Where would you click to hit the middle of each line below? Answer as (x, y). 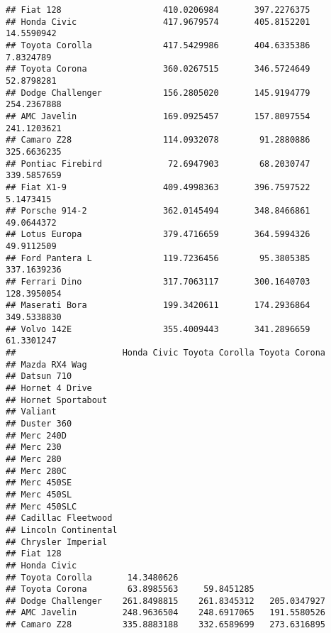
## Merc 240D (36, 435)
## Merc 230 (34, 447)
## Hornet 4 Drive (49, 388)
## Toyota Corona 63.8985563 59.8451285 (130, 589)
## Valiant (31, 412)
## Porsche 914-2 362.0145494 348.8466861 (158, 211)
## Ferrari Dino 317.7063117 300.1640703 (158, 282)
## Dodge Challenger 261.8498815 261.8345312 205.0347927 (166, 601)
